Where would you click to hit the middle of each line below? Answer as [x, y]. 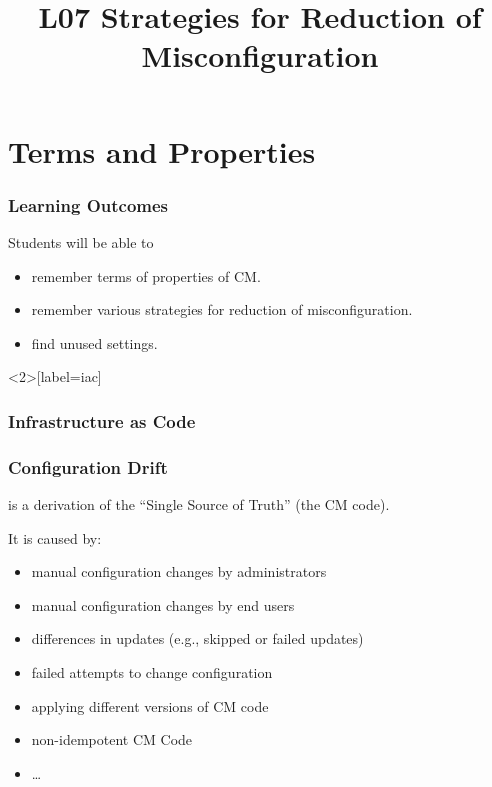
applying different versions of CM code [150, 705]
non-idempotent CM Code [112, 739]
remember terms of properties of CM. [146, 275]
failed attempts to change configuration [152, 671]
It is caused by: [55, 537]
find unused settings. [94, 342]
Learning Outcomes [88, 204]
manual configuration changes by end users [163, 604]
